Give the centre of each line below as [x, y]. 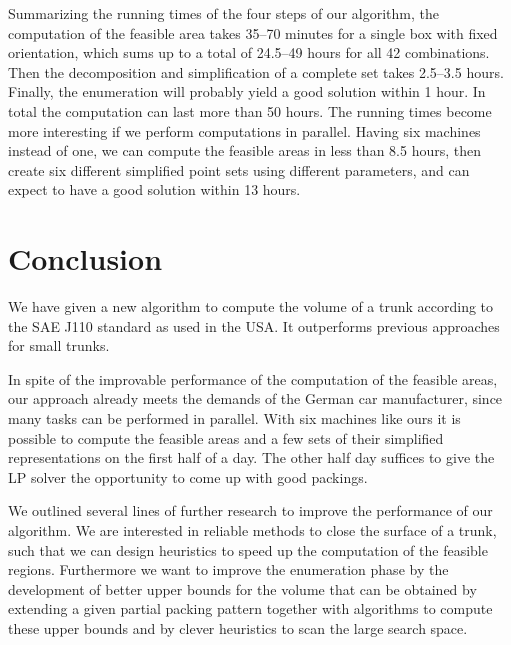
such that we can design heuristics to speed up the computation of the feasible [248, 549]
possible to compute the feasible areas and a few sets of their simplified [226, 437]
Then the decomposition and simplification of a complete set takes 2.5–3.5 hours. [256, 71]
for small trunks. [59, 345]
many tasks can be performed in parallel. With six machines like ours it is [234, 418]
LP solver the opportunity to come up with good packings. [188, 476]
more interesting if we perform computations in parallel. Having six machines [244, 130]
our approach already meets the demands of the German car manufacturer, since [255, 398]
